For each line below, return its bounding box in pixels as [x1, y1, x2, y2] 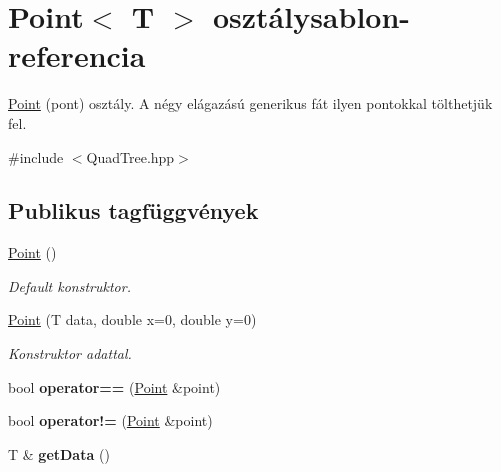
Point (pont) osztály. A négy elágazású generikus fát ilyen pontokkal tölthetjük [8, 93, 493, 114]
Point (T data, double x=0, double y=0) [8, 309, 257, 330]
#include [8, 146, 64, 167]
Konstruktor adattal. [8, 343, 132, 364]
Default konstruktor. [8, 275, 131, 296]
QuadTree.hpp [86, 146, 175, 167]
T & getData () [8, 443, 110, 464]
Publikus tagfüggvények [8, 195, 259, 226]
